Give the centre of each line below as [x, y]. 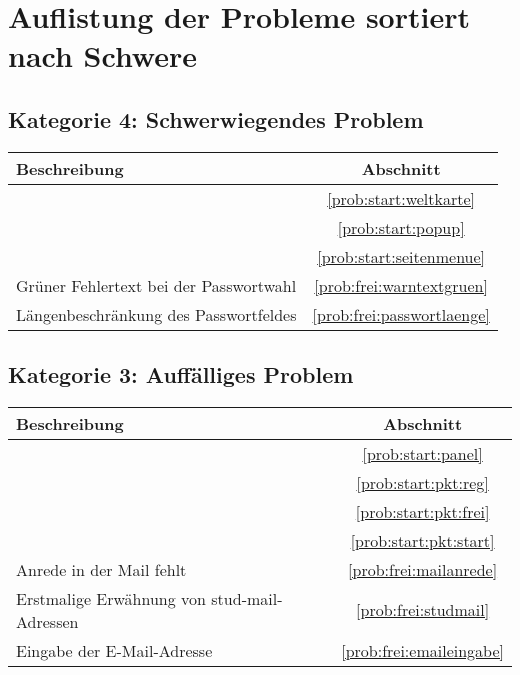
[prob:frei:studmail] [423, 610]
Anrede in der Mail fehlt [101, 569]
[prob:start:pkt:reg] [422, 482]
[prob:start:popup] [401, 227]
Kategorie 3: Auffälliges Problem [181, 374]
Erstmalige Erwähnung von [111, 598]
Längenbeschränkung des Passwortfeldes [156, 314]
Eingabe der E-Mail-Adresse [114, 650]
